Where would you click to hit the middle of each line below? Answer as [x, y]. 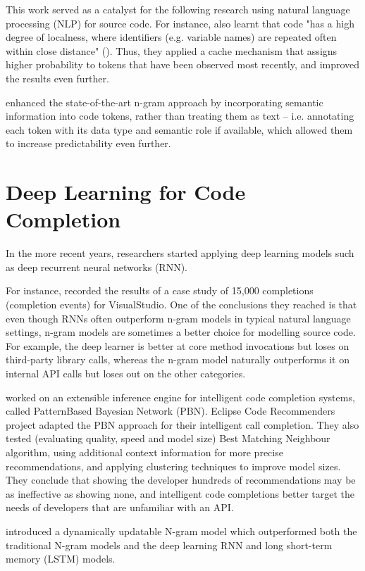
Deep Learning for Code [126, 192]
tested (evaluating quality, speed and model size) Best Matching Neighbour [168, 438]
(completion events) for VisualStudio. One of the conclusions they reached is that [181, 305]
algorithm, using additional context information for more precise [144, 452]
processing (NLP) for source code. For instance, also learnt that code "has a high [180, 23]
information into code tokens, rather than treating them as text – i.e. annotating [180, 116]
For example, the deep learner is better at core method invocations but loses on [178, 345]
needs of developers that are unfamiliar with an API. [120, 507]
